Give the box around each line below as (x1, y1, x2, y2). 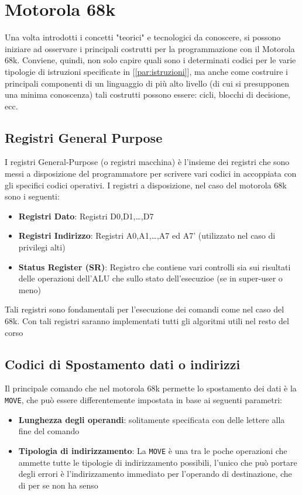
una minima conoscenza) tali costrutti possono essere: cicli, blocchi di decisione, (5, 88, 290, 101)
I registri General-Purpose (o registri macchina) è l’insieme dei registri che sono (5, 156, 290, 168)
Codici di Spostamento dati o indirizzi (5, 355, 241, 373)
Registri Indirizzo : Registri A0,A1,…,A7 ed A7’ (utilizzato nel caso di (18, 229, 276, 242)
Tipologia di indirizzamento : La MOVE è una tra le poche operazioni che (18, 444, 287, 456)
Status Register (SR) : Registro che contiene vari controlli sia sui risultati (18, 260, 291, 273)
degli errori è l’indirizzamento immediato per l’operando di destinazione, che (18, 467, 292, 480)
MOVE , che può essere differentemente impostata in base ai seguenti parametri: (5, 394, 283, 405)
